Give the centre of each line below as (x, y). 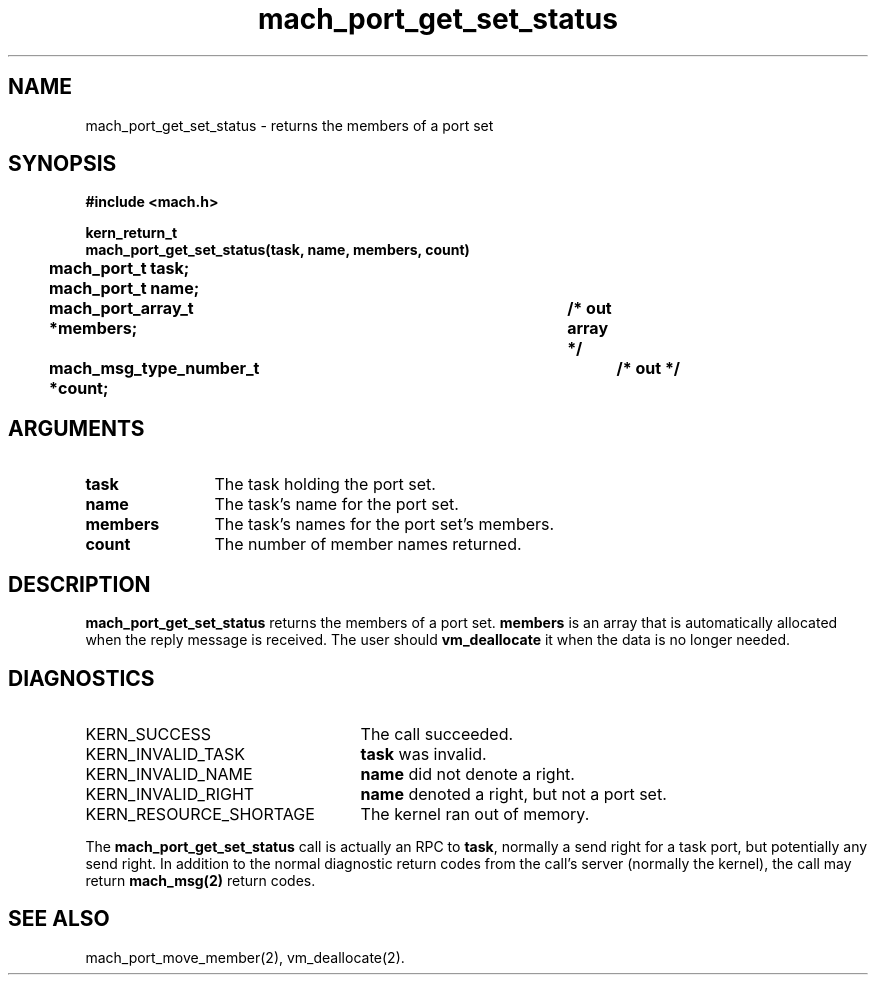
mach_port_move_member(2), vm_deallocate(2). (245, 957)
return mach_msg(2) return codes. (200, 880)
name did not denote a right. (467, 773)
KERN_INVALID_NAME (169, 773)
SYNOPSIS (62, 164)
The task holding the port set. (325, 484)
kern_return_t (131, 233)
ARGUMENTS (76, 428)
